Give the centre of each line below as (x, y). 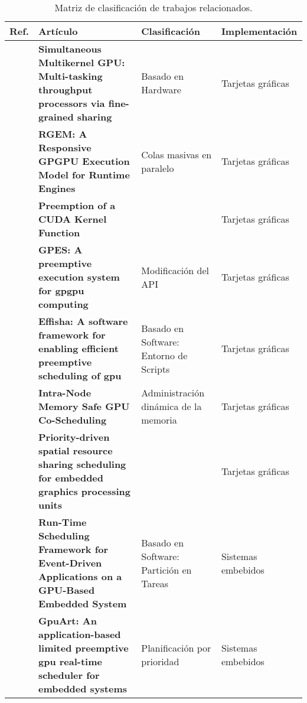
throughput (65, 89)
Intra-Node (65, 393)
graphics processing (84, 491)
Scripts (156, 369)
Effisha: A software (83, 321)
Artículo (58, 31)
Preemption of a (77, 205)
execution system (79, 277)
